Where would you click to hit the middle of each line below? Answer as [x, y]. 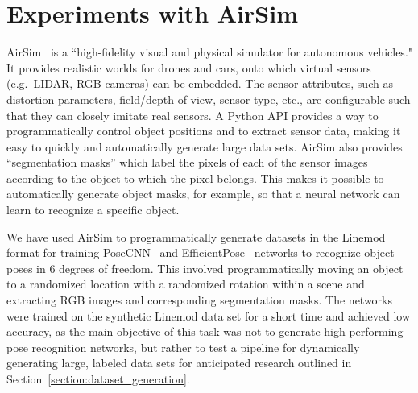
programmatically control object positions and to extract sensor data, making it [204, 131]
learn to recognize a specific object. [93, 210]
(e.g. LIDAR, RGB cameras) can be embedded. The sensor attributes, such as [200, 83]
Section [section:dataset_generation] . [98, 379]
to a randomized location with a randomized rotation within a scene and [186, 284]
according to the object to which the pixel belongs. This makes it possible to [195, 178]
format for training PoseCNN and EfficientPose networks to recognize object [201, 252]
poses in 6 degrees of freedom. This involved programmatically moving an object [205, 268]
